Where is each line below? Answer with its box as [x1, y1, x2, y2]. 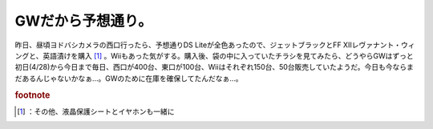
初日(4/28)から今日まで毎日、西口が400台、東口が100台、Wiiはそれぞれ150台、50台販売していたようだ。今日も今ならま [14, 62, 415, 72]
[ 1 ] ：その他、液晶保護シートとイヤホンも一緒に [17, 107, 175, 116]
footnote [14, 89, 51, 100]
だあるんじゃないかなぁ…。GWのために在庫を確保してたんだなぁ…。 [14, 73, 244, 83]
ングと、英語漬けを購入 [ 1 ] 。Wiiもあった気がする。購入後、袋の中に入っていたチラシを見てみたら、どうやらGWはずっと [14, 50, 415, 60]
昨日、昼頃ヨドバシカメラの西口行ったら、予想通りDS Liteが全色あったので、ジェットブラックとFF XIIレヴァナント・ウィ [14, 40, 415, 50]
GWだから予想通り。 [14, 12, 152, 30]
